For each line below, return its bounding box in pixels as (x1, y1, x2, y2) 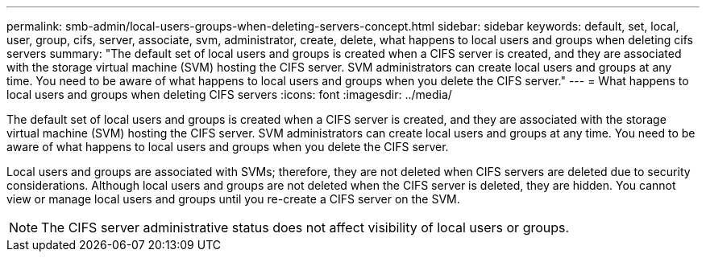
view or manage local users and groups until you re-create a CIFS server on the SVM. (6, 192, 460, 206)
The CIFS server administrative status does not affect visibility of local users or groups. (41, 219, 570, 235)
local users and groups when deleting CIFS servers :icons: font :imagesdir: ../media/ (6, 88, 452, 101)
